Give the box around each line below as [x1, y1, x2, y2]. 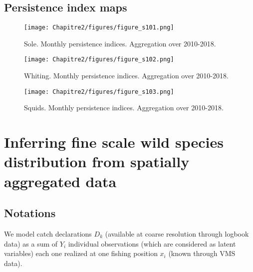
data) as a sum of [4, 238, 58, 249]
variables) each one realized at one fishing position [4, 248, 158, 259]
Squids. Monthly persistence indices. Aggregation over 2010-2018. [24, 102, 224, 113]
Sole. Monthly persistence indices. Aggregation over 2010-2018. [24, 38, 216, 48]
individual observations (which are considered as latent [68, 238, 236, 249]
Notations [4, 205, 56, 221]
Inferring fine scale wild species [4, 132, 224, 152]
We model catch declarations [4, 228, 92, 239]
